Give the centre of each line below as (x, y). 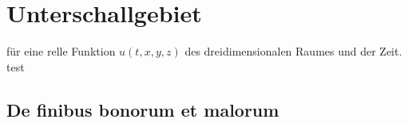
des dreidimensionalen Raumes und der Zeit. (293, 51)
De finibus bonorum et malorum (143, 109)
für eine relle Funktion (61, 51)
